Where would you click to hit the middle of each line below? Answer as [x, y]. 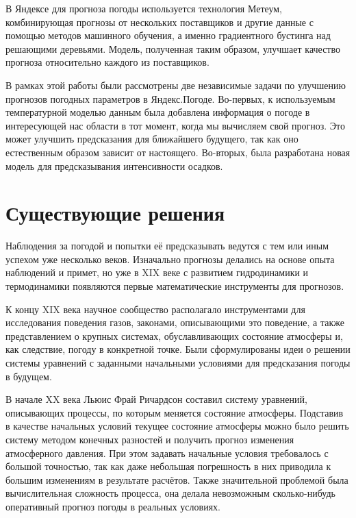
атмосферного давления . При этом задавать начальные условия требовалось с [167, 453]
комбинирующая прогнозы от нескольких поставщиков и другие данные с [160, 22]
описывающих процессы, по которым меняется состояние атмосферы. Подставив [175, 412]
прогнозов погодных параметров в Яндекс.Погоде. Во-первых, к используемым [170, 98]
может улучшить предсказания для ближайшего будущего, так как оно [152, 139]
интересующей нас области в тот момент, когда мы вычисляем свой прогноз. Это [176, 125]
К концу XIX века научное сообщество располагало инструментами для [155, 309]
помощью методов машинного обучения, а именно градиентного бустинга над [168, 35]
